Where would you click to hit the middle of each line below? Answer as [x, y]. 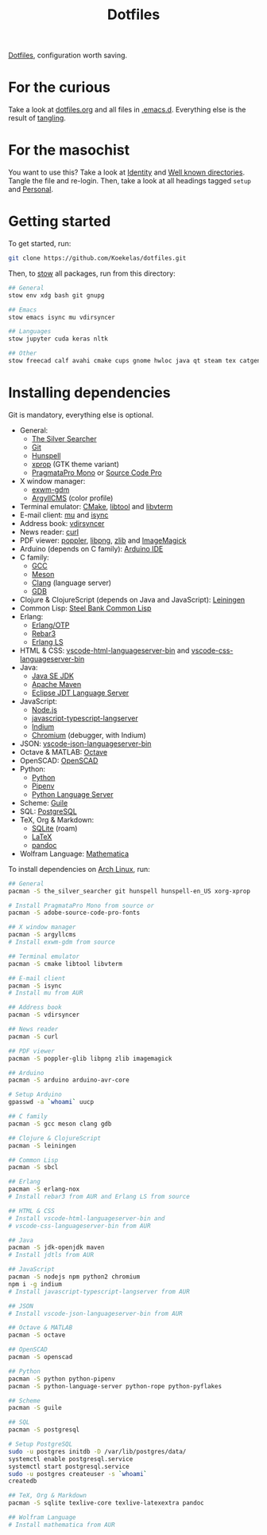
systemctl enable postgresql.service [71, 1459]
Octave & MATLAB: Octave [64, 752]
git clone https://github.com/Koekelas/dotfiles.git [97, 258]
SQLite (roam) [54, 828]
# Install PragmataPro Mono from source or [81, 905]
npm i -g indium [35, 1284]
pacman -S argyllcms [43, 935]
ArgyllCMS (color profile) [72, 498]
